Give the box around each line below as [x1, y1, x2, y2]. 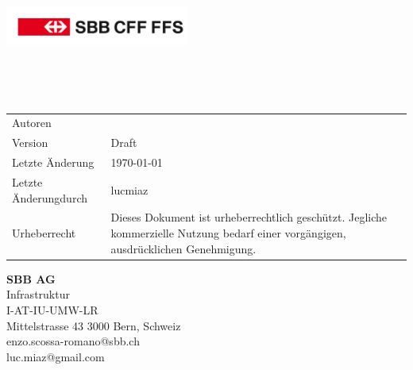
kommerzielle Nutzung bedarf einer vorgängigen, [110, 225, 346, 241]
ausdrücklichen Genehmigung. [110, 240, 257, 256]
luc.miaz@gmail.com [6, 348, 105, 364]
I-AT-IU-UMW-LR [6, 301, 98, 318]
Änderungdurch [12, 189, 88, 206]
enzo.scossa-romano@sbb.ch [6, 333, 140, 349]
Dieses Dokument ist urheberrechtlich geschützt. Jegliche [110, 209, 388, 225]
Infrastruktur [6, 286, 70, 303]
